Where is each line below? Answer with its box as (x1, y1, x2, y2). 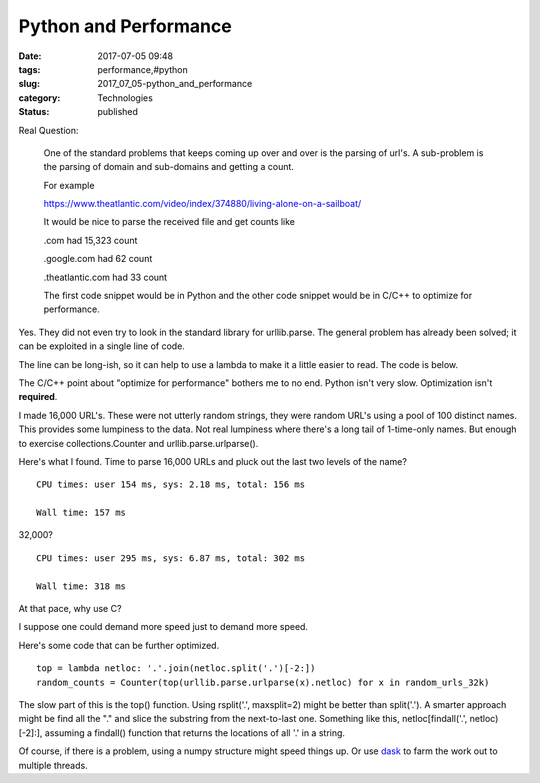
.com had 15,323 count (43, 234, 138, 246)
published (97, 106, 139, 118)
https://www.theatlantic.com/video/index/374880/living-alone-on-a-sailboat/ (43, 198, 362, 210)
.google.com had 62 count (43, 253, 153, 265)
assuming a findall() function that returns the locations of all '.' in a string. (44, 726, 345, 739)
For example (43, 179, 95, 191)
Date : (18, 50, 42, 62)
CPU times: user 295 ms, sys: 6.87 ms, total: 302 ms (36, 552, 305, 564)
